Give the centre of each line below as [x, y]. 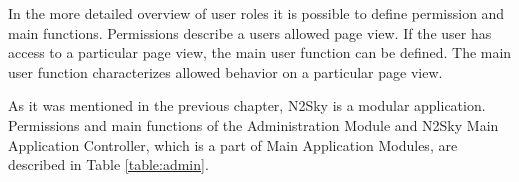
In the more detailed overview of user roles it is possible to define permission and [256, 13]
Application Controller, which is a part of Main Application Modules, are [233, 144]
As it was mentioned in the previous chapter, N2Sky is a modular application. [247, 105]
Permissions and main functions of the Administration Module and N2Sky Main [253, 124]
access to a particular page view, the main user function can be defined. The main [260, 52]
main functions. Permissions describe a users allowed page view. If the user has [250, 32]
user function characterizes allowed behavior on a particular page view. [225, 71]
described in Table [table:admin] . [108, 164]
